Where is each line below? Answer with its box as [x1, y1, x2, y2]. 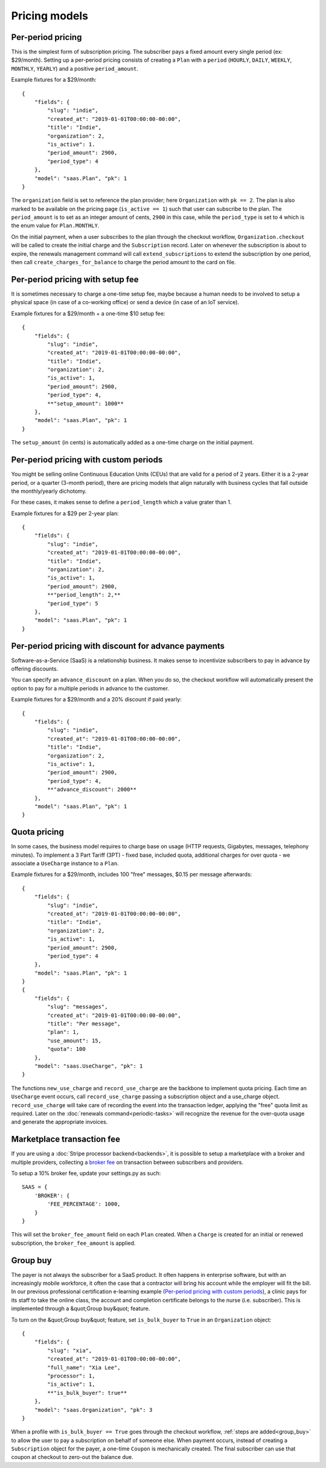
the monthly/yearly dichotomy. [11, 487, 87, 495]
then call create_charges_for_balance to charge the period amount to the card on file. [11, 259, 236, 266]
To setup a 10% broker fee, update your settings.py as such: [11, 1170, 161, 1177]
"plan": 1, [47, 1028, 80, 1036]
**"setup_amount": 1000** [47, 400, 124, 407]
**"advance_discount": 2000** [47, 786, 137, 793]
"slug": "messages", [47, 1004, 108, 1010]
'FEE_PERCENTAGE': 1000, [47, 1201, 121, 1207]
